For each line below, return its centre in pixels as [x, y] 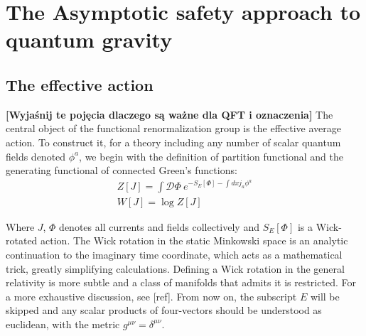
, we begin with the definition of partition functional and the [211, 156]
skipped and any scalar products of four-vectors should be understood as [164, 310]
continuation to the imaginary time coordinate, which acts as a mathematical [174, 254]
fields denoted [36, 156]
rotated [22, 240]
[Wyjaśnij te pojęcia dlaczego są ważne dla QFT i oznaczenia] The [169, 114]
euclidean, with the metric [63, 324]
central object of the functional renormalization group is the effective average [173, 128]
